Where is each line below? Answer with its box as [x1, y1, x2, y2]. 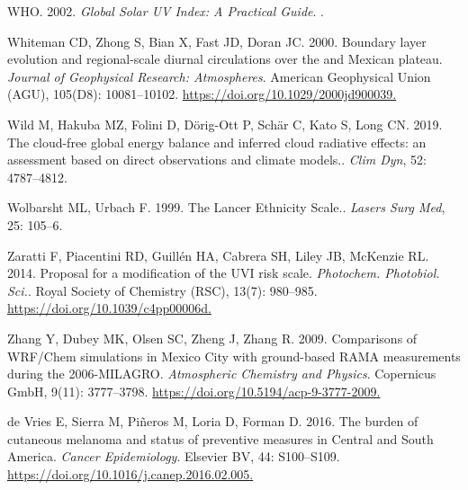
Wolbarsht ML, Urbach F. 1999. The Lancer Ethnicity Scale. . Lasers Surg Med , [7, 198, 445, 217]
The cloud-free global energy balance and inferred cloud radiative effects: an [7, 132, 427, 151]
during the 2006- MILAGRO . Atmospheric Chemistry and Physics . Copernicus [7, 364, 436, 383]
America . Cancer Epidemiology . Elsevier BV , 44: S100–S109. [7, 447, 340, 466]
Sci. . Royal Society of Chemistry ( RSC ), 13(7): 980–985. [7, 281, 318, 299]
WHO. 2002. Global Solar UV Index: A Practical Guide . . [7, 2, 324, 20]
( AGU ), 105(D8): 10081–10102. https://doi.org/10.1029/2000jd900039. [7, 85, 397, 103]
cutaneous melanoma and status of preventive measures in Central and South [7, 429, 434, 448]
